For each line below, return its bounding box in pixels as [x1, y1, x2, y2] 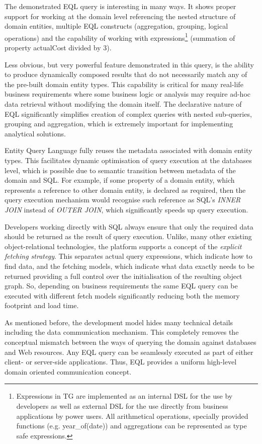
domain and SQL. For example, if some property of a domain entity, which [5, 175, 235, 185]
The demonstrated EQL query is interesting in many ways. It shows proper [5, 1, 236, 11]
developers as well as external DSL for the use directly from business [16, 401, 228, 411]
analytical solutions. [5, 128, 66, 138]
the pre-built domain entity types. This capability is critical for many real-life [5, 79, 243, 89]
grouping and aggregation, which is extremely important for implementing [5, 118, 233, 129]
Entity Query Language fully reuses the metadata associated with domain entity [5, 145, 252, 156]
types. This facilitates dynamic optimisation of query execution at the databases [5, 155, 252, 165]
